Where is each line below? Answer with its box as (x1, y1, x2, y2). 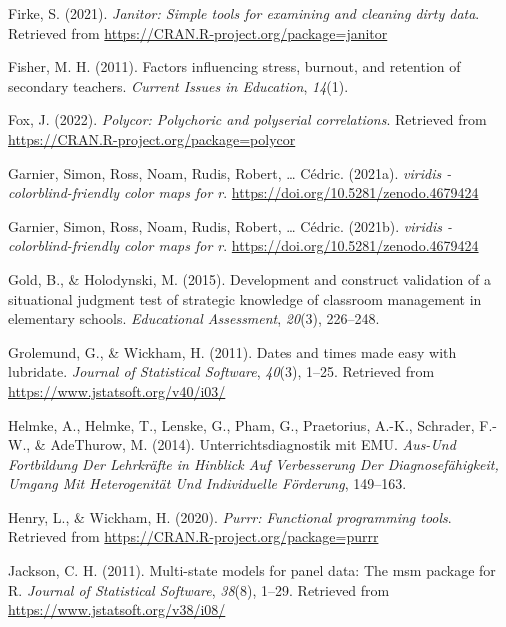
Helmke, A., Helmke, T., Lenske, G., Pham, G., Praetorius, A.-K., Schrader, (8, 414, 475, 435)
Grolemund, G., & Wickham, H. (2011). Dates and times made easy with (8, 341, 457, 362)
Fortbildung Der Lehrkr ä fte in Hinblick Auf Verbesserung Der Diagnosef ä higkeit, (8, 453, 499, 474)
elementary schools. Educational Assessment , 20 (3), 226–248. (8, 308, 380, 329)
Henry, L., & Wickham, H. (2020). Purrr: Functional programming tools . (8, 506, 452, 527)
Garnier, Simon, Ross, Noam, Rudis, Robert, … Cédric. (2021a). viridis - (8, 162, 452, 183)
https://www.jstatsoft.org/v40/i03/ (8, 380, 226, 401)
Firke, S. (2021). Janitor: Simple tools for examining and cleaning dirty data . (8, 3, 480, 23)
